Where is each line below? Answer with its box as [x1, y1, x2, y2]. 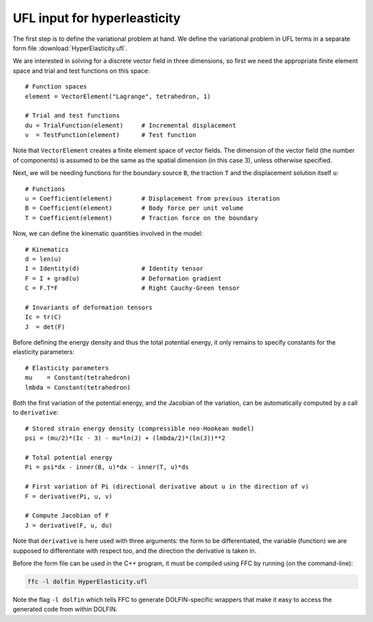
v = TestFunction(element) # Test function [25, 131, 197, 139]
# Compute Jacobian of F [25, 512, 109, 520]
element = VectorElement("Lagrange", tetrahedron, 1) [25, 92, 211, 100]
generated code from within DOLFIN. [12, 605, 117, 614]
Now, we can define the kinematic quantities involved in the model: [12, 229, 203, 238]
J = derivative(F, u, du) [25, 521, 113, 529]
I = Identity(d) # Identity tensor [25, 265, 204, 273]
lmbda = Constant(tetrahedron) [25, 383, 131, 391]
